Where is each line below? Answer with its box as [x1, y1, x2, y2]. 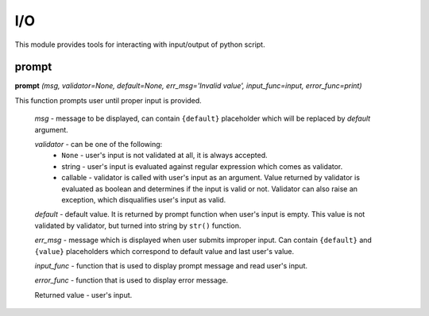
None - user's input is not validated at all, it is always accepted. [61, 151, 268, 160]
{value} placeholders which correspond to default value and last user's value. [34, 246, 294, 256]
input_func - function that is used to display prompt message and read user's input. [34, 260, 307, 270]
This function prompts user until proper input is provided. [14, 95, 202, 105]
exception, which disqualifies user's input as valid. [61, 195, 226, 204]
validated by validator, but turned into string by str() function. [34, 221, 242, 230]
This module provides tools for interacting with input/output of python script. [14, 40, 265, 49]
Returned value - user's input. [34, 290, 133, 299]
